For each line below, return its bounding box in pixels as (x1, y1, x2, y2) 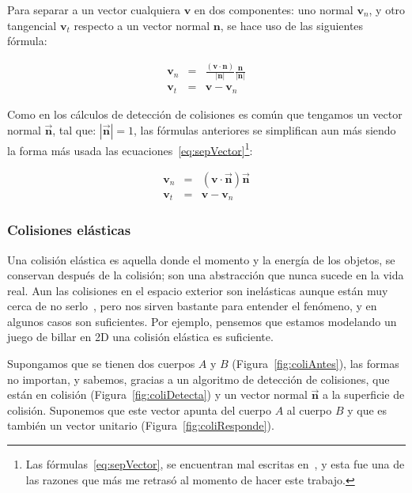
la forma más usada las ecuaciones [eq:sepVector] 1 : (7, 139, 253, 158)
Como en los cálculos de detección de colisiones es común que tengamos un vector (7, 105, 403, 122)
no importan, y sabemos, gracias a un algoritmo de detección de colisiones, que (7, 370, 390, 387)
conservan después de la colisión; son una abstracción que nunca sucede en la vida (7, 267, 404, 283)
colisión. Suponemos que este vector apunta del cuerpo (7, 401, 271, 418)
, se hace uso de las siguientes (220, 17, 364, 33)
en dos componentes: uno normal (194, 2, 353, 17)
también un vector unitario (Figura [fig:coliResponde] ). (7, 417, 274, 434)
